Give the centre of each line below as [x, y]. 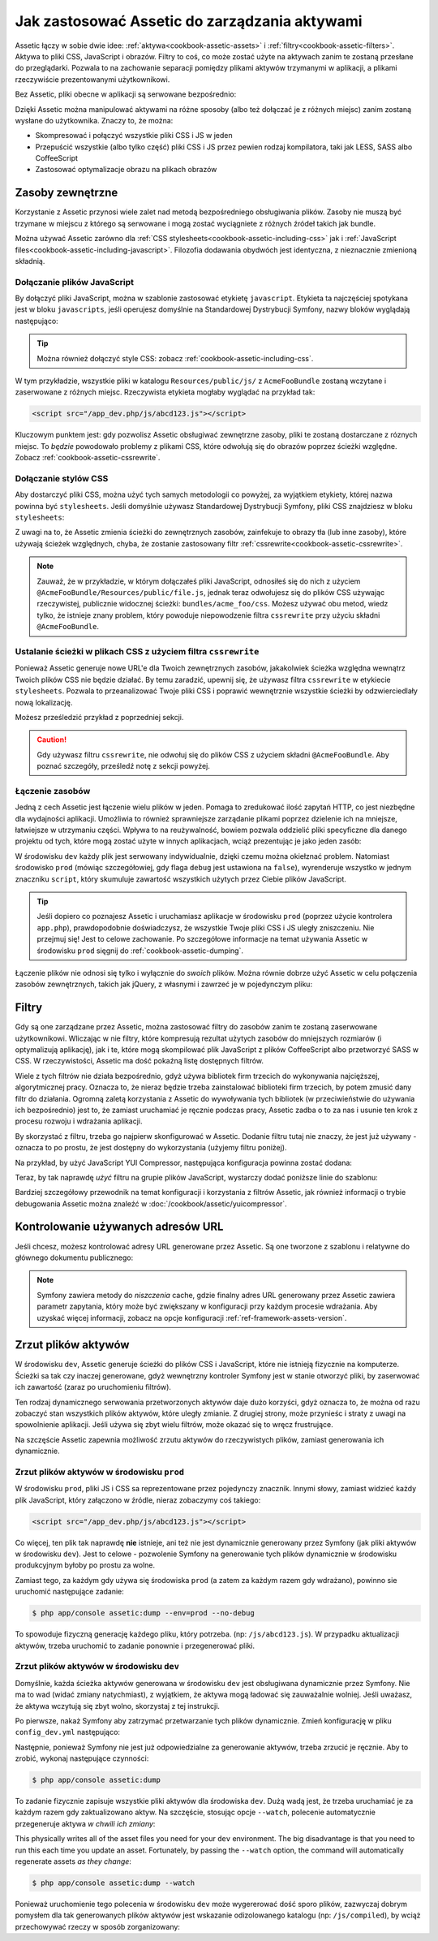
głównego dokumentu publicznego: [74, 1257]
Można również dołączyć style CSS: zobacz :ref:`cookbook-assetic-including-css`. [175, 358]
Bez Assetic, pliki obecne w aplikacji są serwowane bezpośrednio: [126, 94]
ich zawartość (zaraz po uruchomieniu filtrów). [93, 1387]
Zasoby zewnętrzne [67, 193]
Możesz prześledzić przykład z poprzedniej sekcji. [99, 717]
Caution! [52, 740]
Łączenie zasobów [53, 791]
